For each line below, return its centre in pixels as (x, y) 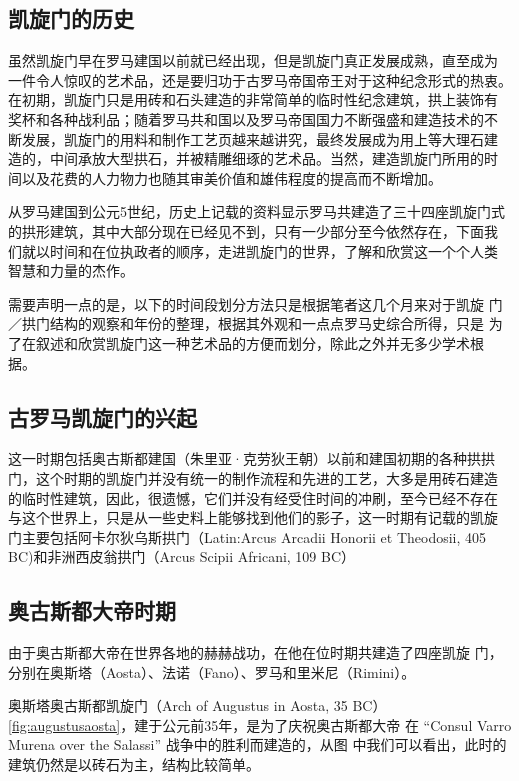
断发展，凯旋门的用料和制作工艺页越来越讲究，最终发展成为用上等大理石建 (253, 138)
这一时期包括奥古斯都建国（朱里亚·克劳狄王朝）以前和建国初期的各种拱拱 (251, 458)
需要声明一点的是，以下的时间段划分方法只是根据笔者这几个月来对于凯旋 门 (255, 303)
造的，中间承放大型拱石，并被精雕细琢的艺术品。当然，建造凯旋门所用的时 (253, 158)
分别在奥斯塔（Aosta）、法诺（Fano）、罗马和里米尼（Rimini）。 (212, 671)
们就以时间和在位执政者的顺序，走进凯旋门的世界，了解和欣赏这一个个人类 (253, 250)
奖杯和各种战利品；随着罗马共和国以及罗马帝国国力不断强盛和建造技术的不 (253, 118)
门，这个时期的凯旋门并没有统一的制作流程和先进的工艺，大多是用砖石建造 (253, 477)
